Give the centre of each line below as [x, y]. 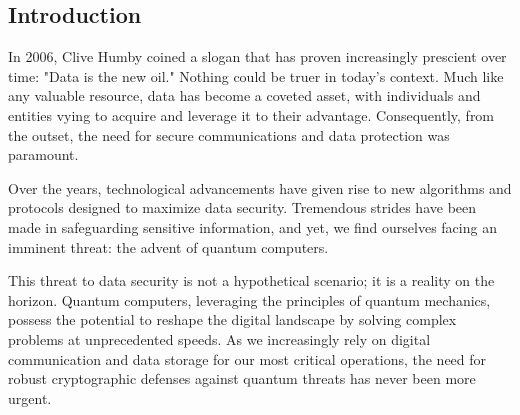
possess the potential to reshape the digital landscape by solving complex [232, 319]
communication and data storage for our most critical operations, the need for [247, 358]
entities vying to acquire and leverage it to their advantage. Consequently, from [251, 114]
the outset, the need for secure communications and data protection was [229, 134]
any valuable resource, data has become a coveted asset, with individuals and [244, 95]
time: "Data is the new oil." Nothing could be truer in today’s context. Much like [256, 75]
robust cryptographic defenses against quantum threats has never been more [242, 378]
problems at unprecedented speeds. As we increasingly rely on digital [219, 338]
